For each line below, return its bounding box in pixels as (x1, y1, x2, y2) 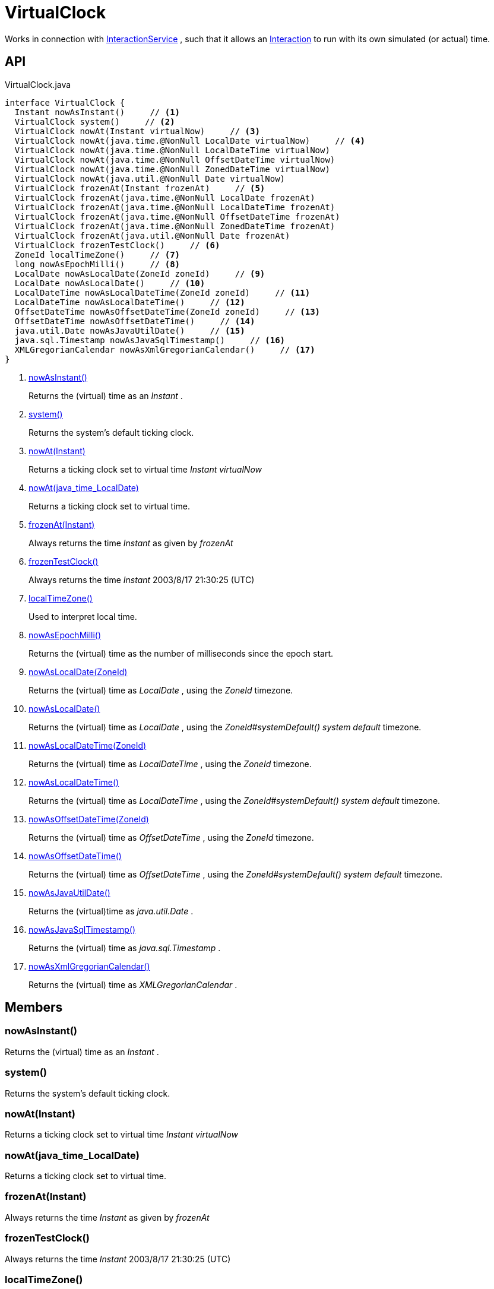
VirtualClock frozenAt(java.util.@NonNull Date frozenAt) (14, 230, 290, 240)
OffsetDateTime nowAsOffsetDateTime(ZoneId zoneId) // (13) (14, 306, 321, 316)
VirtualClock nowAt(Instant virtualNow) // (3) (14, 126, 260, 136)
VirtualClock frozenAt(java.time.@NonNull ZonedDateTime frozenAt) (14, 221, 335, 231)
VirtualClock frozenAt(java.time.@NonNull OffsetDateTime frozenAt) (14, 211, 340, 221)
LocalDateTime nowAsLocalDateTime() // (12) (14, 297, 245, 307)
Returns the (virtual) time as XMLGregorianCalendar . (28, 979, 237, 990)
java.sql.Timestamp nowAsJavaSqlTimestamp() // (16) (14, 335, 286, 345)
